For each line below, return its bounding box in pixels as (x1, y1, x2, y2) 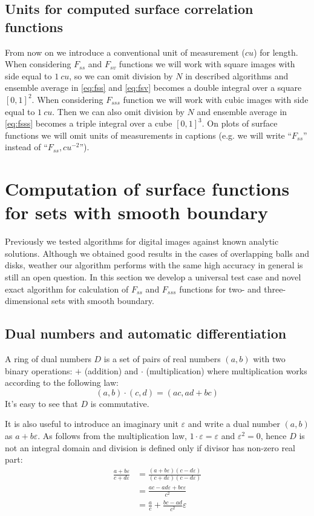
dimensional (5, 294, 49, 307)
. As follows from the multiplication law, (38, 429, 188, 442)
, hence (260, 429, 287, 442)
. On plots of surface (201, 117, 278, 130)
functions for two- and (179, 282, 261, 295)
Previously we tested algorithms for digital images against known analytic (5, 235, 279, 248)
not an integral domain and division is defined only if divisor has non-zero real (5, 441, 296, 454)
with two (253, 352, 286, 365)
